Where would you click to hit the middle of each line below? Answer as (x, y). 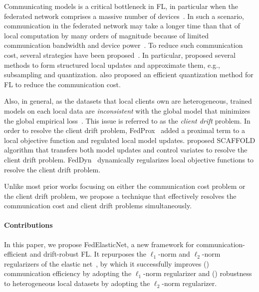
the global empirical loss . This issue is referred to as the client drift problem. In (127, 120)
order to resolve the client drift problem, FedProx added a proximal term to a (125, 130)
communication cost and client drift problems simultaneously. (98, 206)
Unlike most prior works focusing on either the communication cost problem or (125, 186)
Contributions (28, 225)
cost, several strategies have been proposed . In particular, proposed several (120, 55)
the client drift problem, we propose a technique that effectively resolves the (120, 196)
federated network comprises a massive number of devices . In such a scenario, (124, 16)
